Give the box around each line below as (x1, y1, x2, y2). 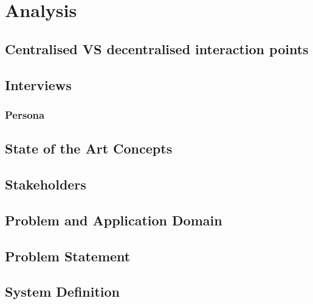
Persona (5, 107, 45, 122)
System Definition (5, 282, 120, 301)
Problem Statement (5, 246, 131, 265)
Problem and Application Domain (5, 210, 222, 229)
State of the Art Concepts (5, 139, 173, 158)
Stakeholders (5, 174, 86, 193)
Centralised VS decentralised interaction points (5, 39, 309, 58)
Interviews (5, 75, 72, 94)
